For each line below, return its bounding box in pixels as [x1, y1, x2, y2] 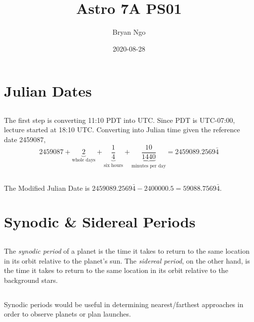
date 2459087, [4, 134, 46, 145]
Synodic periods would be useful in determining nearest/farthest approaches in [4, 299, 244, 309]
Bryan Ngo [112, 27, 146, 37]
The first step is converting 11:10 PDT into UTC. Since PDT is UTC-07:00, [4, 114, 235, 125]
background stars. [4, 274, 58, 285]
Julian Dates [4, 81, 92, 101]
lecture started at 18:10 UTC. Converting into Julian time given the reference [4, 124, 240, 135]
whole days [72, 158, 96, 163]
